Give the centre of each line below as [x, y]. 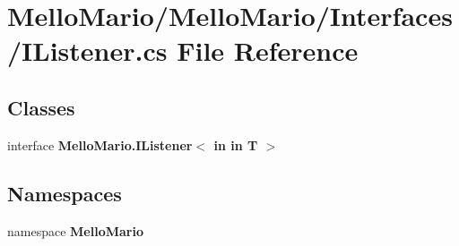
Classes [41, 107]
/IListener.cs [87, 51]
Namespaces [65, 193]
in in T [236, 144]
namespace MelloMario [75, 230]
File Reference [268, 51]
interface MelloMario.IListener [100, 144]
